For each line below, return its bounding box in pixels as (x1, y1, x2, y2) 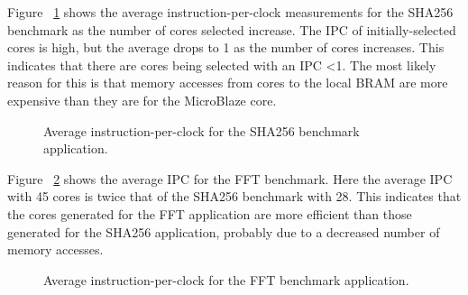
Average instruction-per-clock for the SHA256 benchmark (43, 121, 360, 140)
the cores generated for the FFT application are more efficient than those (7, 204, 412, 223)
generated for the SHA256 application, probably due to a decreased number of (7, 222, 440, 241)
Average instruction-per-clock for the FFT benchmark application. (43, 270, 409, 289)
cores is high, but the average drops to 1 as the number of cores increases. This (7, 38, 445, 57)
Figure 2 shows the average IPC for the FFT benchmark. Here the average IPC (7, 169, 453, 188)
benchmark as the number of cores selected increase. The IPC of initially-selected (7, 20, 456, 39)
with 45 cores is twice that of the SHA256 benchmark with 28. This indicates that (7, 187, 462, 206)
